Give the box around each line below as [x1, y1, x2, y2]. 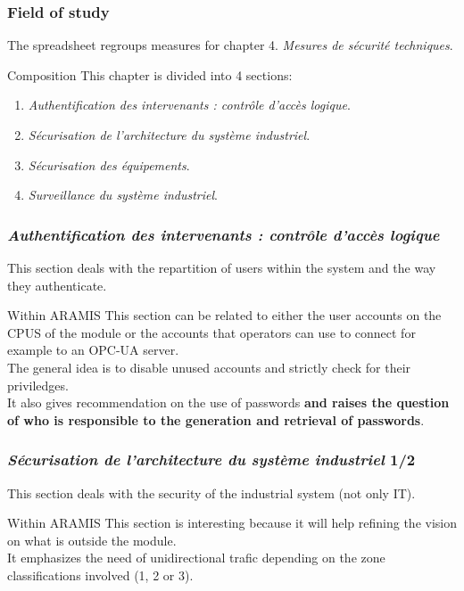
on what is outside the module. [7, 530, 177, 549]
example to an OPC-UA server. [7, 341, 179, 359]
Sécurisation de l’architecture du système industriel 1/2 [7, 448, 416, 471]
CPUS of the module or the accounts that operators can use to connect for [7, 323, 416, 341]
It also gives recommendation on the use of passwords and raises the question [7, 393, 450, 412]
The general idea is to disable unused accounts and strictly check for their [7, 357, 411, 376]
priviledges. [7, 375, 69, 394]
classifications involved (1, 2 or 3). [7, 565, 194, 584]
